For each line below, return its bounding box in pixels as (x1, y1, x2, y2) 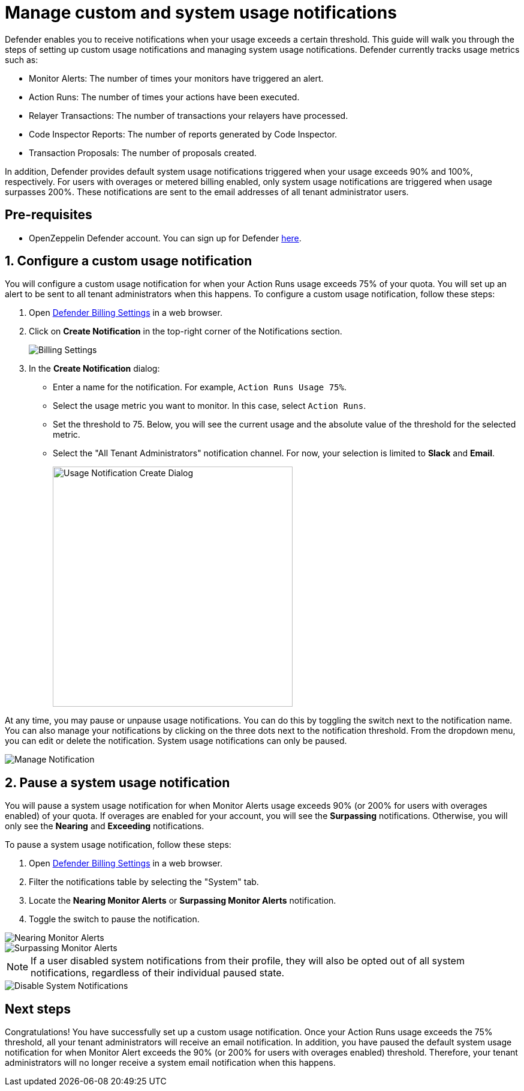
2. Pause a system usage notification (5, 775, 230, 790)
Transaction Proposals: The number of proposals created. (29, 147, 257, 158)
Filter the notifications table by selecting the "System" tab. (29, 877, 259, 887)
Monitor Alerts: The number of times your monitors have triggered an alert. (29, 73, 324, 83)
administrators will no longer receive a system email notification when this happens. (5, 1057, 336, 1068)
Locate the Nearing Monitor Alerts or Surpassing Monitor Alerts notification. (29, 895, 336, 906)
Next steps (5, 1001, 71, 1017)
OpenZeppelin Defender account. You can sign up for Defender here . (29, 232, 302, 243)
